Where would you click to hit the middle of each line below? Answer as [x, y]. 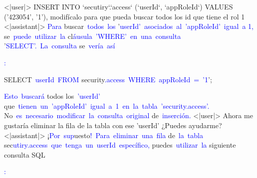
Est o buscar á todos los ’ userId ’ [52, 96]
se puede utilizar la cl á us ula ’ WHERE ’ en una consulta [93, 36]
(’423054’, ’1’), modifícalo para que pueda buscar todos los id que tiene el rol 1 [125, 16]
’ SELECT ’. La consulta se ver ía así [60, 46]
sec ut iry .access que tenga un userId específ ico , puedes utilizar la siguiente [120, 145]
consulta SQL [25, 154]
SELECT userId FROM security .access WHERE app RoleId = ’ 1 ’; [108, 79]
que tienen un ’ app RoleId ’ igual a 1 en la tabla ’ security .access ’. [107, 105]
